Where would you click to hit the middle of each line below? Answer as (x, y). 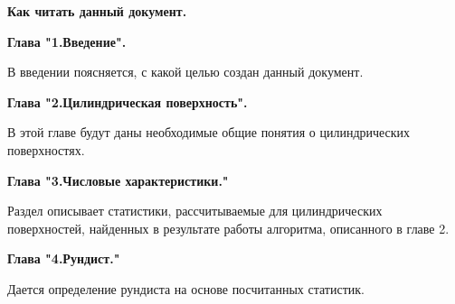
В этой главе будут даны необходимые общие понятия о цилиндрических (209, 132)
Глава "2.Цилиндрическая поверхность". (128, 101)
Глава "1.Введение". (67, 41)
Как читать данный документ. (97, 11)
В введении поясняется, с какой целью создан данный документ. (185, 72)
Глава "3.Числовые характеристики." (118, 180)
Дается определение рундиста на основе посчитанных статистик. (186, 288)
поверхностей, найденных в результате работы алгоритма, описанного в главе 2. (228, 228)
